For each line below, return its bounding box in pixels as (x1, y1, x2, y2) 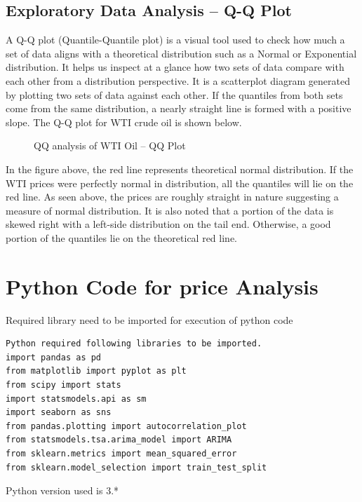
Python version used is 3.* (6, 483, 119, 498)
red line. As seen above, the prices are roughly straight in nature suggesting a (6, 189, 339, 204)
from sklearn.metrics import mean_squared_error (6, 448, 237, 459)
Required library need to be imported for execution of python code (6, 312, 293, 327)
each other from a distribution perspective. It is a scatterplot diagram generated (6, 73, 350, 88)
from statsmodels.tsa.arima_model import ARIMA (6, 435, 232, 445)
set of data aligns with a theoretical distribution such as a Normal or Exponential (6, 46, 357, 60)
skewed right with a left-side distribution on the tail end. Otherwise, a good (6, 217, 331, 231)
